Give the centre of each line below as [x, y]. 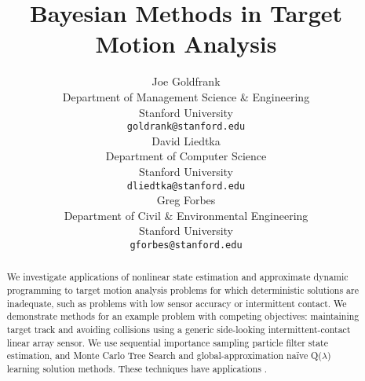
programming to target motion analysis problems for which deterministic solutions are [182, 290]
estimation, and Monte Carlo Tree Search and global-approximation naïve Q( [164, 355]
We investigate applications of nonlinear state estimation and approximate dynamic [177, 277]
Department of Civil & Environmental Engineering [186, 215]
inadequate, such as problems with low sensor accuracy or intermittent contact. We [177, 303]
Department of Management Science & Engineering [186, 96]
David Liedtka [186, 140]
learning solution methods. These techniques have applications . [137, 369]
